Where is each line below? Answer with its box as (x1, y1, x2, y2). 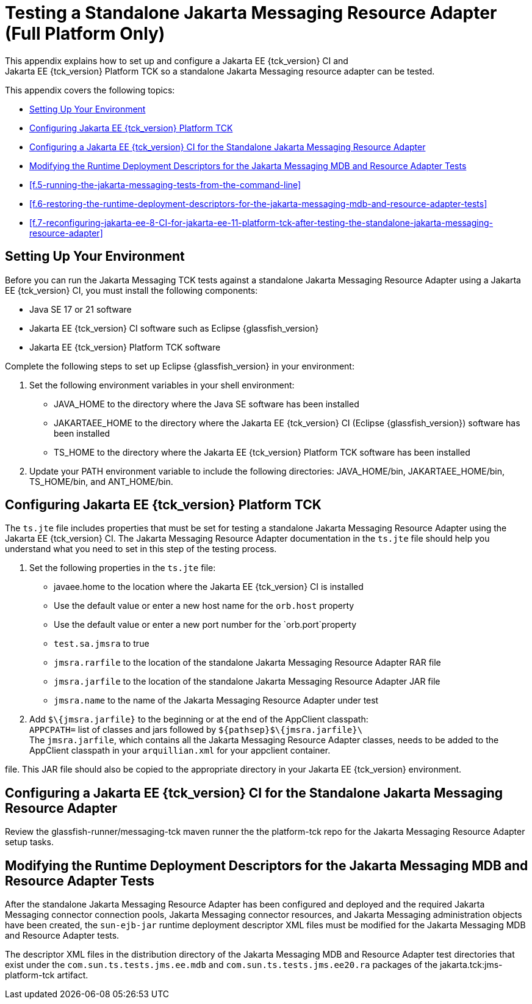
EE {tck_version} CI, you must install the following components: (5, 285, 258, 296)
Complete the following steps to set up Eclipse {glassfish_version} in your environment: (5, 360, 354, 371)
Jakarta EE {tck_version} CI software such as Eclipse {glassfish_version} (29, 322, 319, 333)
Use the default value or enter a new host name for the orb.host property (54, 600, 354, 611)
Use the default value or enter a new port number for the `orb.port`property (54, 619, 357, 630)
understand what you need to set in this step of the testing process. (5, 544, 277, 555)
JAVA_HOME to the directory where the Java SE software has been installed (54, 398, 359, 409)
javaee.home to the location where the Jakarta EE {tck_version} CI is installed (54, 581, 364, 592)
